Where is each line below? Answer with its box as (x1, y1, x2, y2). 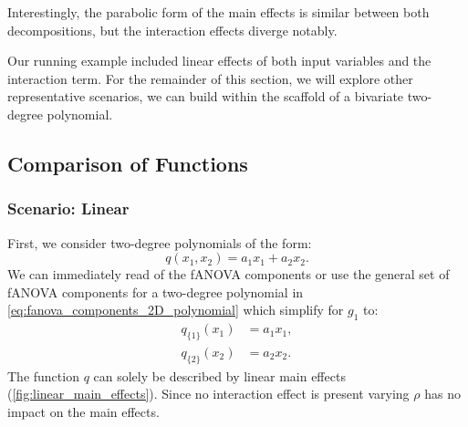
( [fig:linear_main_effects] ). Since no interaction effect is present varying (7, 384, 410, 403)
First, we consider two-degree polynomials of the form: (7, 233, 312, 252)
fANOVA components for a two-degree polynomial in (7, 282, 304, 301)
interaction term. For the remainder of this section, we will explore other (7, 68, 413, 88)
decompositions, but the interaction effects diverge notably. (7, 20, 338, 39)
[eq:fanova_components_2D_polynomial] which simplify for (7, 300, 344, 319)
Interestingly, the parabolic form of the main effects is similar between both (7, 3, 430, 21)
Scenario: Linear (7, 197, 130, 220)
